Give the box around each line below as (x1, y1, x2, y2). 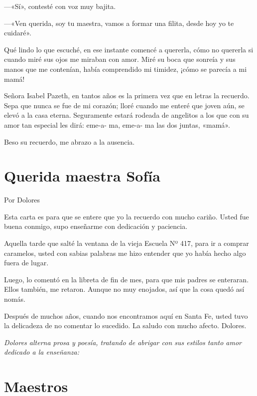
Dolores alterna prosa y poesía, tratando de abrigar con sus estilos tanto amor (4, 337, 242, 347)
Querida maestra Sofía (4, 166, 160, 186)
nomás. (4, 294, 25, 304)
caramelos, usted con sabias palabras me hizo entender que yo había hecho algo (4, 247, 246, 258)
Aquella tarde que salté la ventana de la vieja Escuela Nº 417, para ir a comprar (4, 238, 249, 248)
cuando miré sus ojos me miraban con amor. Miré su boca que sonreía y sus (4, 54, 236, 64)
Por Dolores (4, 195, 40, 205)
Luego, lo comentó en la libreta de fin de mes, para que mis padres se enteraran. (4, 274, 249, 284)
